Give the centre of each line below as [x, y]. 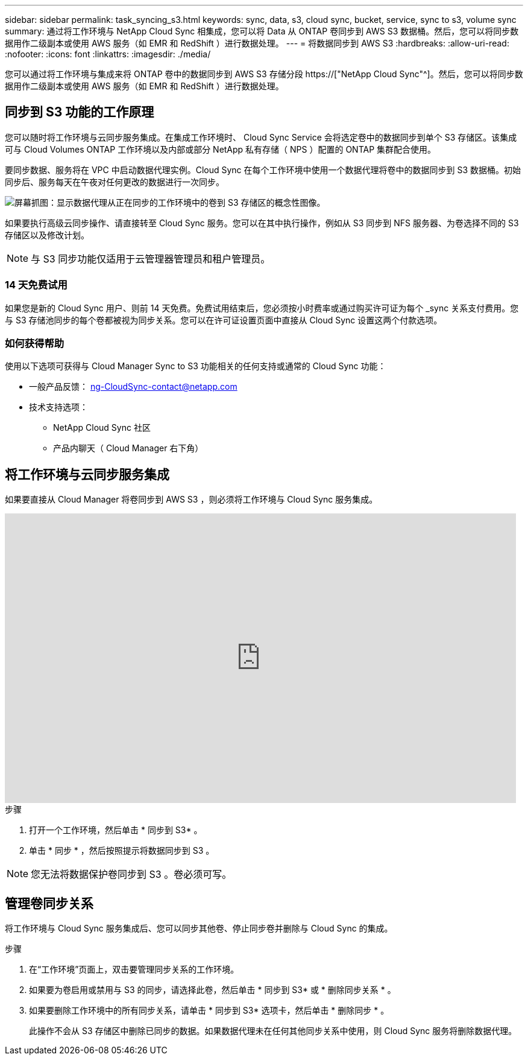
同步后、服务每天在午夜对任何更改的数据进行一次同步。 [115, 182]
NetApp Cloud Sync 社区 [102, 428]
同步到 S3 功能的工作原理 [80, 112]
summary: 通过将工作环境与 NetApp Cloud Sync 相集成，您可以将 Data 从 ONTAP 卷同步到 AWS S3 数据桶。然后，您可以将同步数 [262, 31]
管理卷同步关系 [49, 903]
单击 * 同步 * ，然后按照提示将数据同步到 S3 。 [122, 851]
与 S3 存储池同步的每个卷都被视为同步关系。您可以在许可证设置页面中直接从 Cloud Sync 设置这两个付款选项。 [224, 320]
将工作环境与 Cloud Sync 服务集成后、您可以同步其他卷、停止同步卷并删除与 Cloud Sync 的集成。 [199, 928]
